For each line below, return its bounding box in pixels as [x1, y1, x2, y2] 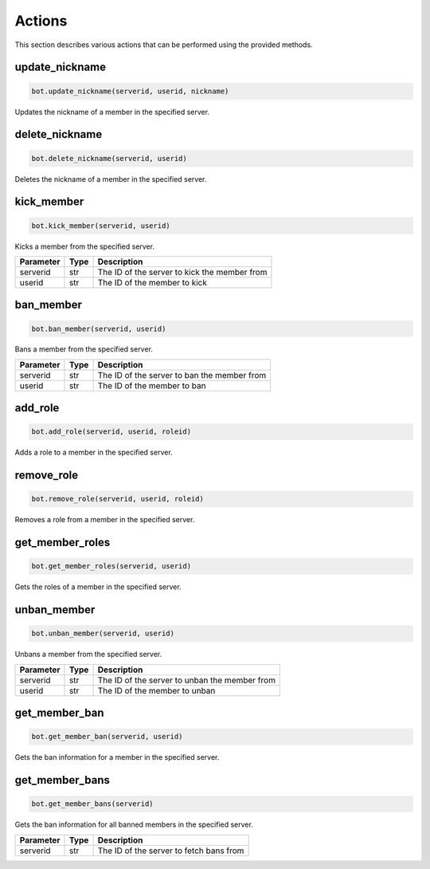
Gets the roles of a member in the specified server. [14, 582, 182, 592]
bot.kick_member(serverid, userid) [31, 221, 170, 230]
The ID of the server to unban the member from [97, 674, 276, 686]
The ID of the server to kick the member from [97, 266, 268, 277]
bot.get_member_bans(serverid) [31, 800, 154, 808]
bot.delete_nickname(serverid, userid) [31, 154, 187, 163]
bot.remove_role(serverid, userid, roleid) [31, 494, 205, 504]
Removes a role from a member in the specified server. [14, 515, 195, 525]
